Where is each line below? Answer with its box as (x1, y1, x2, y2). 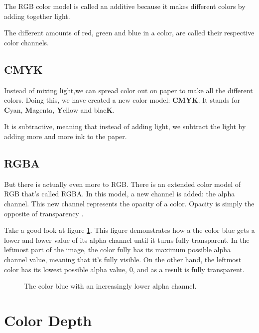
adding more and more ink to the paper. (4, 131, 127, 141)
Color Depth (4, 310, 92, 330)
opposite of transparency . (4, 208, 84, 218)
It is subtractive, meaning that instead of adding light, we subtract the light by (4, 121, 246, 132)
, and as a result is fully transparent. (132, 264, 245, 274)
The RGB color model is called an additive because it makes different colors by (4, 1, 246, 11)
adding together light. (4, 10, 70, 21)
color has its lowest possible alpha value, (4, 264, 127, 274)
